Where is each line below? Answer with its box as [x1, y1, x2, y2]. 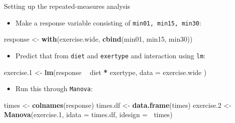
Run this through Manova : [15, 83, 93, 94]
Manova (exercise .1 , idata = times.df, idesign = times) [4, 109, 173, 120]
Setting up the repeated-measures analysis [4, 1, 130, 11]
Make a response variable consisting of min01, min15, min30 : [15, 17, 201, 27]
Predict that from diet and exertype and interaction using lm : [15, 50, 206, 60]
